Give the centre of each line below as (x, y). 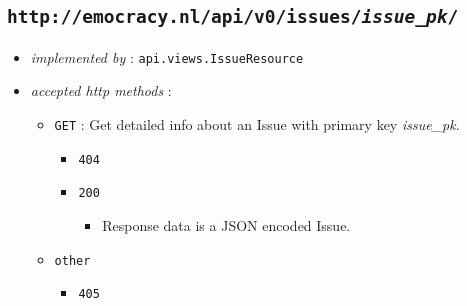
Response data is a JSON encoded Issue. (226, 225)
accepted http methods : (101, 90)
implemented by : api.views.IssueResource (167, 56)
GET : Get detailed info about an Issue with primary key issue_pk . (257, 124)
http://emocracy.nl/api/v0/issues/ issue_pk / (233, 17)
